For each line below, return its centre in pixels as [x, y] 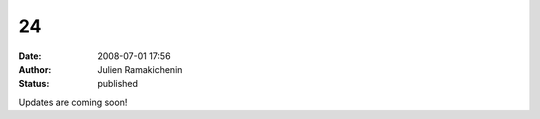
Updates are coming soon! [73, 102]
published [118, 84]
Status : [34, 84]
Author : [35, 69]
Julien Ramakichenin [140, 69]
